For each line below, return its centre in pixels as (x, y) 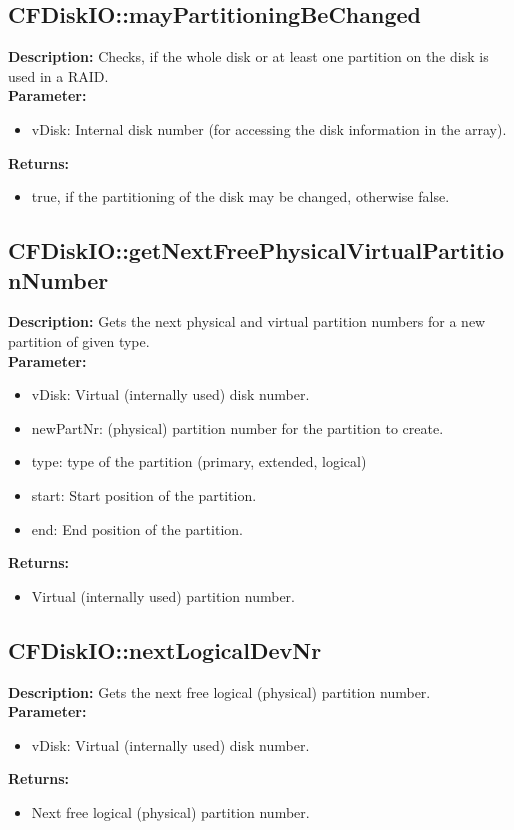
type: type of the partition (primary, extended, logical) (199, 461)
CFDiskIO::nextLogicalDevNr (165, 649)
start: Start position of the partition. (144, 494)
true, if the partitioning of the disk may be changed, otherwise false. (240, 196)
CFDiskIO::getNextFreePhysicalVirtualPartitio (256, 250)
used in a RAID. (58, 75)
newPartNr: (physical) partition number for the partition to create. (237, 427)
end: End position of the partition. (137, 528)
